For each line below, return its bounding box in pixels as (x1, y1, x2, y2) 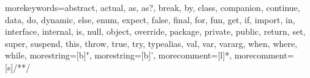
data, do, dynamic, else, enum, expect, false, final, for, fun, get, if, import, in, (5, 13, 295, 26)
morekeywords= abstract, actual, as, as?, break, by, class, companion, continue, (5, 1, 300, 13)
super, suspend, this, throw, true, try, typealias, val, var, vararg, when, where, (5, 37, 298, 49)
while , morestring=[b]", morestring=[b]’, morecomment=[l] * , (5, 49, 232, 62)
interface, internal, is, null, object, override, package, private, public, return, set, (5, 25, 306, 38)
